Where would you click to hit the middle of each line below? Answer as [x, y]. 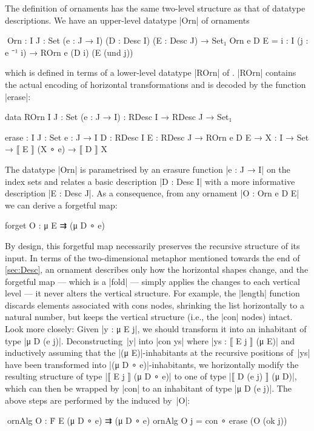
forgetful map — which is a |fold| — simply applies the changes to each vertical [152, 281]
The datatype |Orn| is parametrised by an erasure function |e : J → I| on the [148, 169]
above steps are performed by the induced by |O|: [98, 400]
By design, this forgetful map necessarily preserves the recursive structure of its [152, 245]
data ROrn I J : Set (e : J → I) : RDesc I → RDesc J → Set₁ [119, 117]
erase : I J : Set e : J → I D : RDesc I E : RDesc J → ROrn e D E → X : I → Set [157, 137]
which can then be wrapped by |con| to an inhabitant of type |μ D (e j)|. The [148, 388]
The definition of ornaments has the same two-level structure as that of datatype [155, 8]
